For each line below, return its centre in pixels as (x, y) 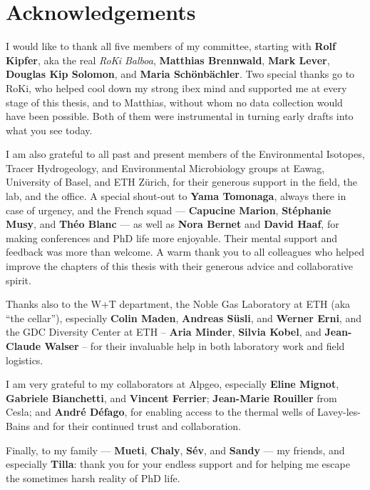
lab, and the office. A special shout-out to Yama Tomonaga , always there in (176, 196)
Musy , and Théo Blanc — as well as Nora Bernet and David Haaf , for (173, 224)
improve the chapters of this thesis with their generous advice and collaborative (180, 266)
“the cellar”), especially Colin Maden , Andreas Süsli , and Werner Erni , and (184, 317)
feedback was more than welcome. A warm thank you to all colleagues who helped (185, 252)
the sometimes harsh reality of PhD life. (93, 477)
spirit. (19, 280)
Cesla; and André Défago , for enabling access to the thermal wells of (160, 412)
